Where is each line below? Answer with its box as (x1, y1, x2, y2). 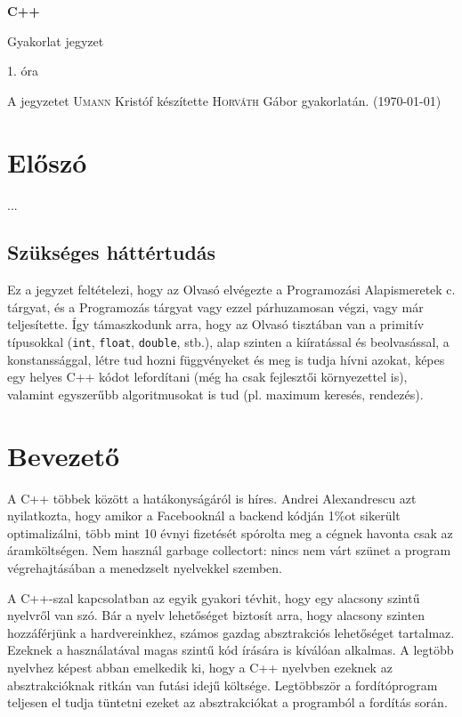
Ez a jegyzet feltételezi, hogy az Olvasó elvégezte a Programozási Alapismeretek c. (7, 280, 456, 299)
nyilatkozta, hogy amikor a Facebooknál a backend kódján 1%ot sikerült (7, 506, 401, 525)
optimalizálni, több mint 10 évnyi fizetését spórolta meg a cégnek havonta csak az (7, 523, 453, 542)
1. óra (7, 61, 39, 80)
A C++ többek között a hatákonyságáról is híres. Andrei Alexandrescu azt (7, 488, 417, 507)
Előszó (7, 143, 87, 180)
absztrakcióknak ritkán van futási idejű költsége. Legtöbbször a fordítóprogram (7, 675, 438, 694)
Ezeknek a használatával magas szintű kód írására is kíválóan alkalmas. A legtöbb (7, 640, 454, 659)
